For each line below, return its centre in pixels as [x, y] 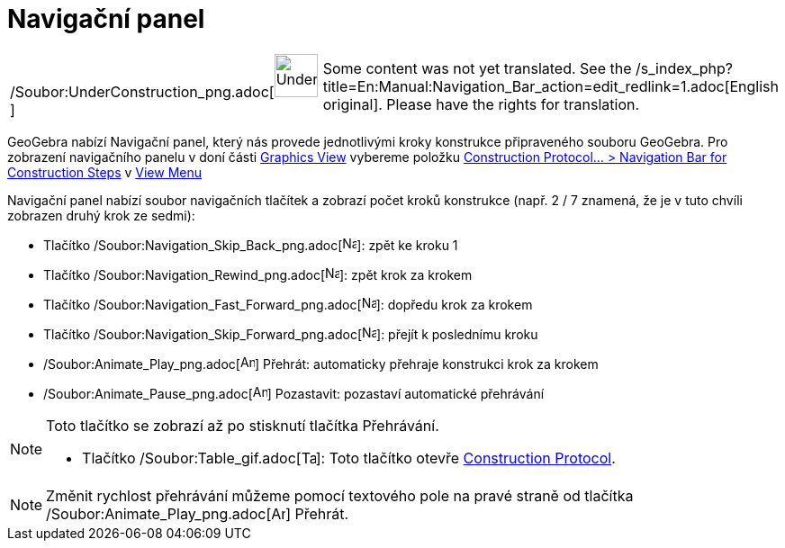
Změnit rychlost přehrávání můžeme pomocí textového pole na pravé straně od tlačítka [340, 495]
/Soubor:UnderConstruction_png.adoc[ [142, 91]
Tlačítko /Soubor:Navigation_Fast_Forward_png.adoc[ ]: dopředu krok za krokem [288, 304]
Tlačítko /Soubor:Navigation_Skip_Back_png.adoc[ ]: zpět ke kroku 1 [251, 245]
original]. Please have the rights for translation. [481, 104]
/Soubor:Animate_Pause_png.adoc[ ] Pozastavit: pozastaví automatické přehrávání [294, 393]
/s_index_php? [684, 68]
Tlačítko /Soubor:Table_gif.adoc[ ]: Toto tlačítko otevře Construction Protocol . [349, 458]
